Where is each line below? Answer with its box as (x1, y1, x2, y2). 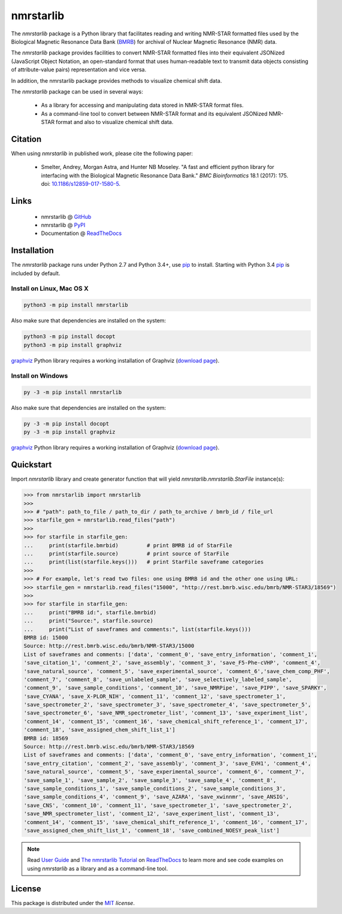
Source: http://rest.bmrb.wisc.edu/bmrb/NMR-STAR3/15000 (23, 642, 195, 650)
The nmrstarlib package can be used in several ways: (11, 88, 143, 95)
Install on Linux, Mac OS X (11, 285, 89, 293)
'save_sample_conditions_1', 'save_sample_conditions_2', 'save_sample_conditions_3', (23, 785, 286, 792)
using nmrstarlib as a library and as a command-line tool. (27, 865, 168, 872)
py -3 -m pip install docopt (23, 420, 110, 427)
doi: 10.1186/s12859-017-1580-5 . (41, 180, 121, 188)
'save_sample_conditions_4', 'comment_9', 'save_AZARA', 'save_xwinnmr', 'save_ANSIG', (23, 794, 289, 800)
